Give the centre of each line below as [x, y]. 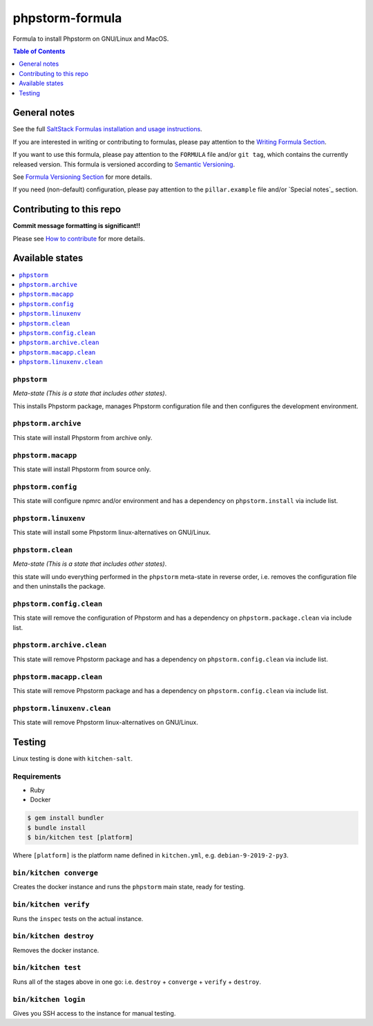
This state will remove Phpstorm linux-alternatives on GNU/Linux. [105, 723]
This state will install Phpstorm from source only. [82, 469]
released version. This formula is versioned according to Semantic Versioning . [124, 164]
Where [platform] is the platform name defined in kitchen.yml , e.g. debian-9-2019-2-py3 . [151, 855]
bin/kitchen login [49, 999]
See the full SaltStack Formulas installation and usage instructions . [108, 129]
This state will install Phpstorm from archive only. [83, 437]
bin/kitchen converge [55, 873]
